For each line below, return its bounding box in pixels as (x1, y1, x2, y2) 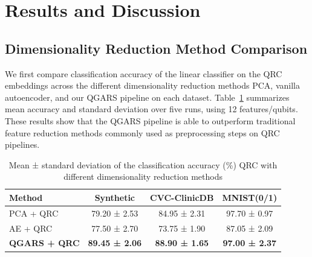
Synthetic (94, 191, 135, 203)
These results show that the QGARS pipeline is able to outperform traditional (5, 114, 296, 127)
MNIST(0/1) (222, 191, 278, 203)
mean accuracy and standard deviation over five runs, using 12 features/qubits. (5, 103, 298, 115)
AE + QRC (9, 221, 53, 234)
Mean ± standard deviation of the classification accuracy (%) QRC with (8, 158, 278, 171)
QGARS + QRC (9, 236, 80, 249)
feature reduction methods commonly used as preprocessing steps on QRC (5, 126, 280, 139)
